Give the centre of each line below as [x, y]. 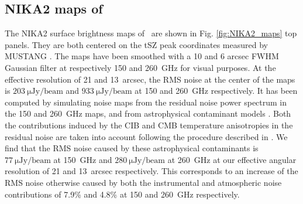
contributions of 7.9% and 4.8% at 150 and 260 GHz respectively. [122, 194]
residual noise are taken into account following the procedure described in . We [146, 136]
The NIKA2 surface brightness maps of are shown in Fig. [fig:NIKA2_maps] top [151, 33]
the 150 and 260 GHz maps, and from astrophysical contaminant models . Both [148, 113]
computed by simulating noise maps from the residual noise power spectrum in [146, 102]
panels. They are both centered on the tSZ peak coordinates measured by [136, 44]
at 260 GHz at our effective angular [232, 159]
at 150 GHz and [83, 159]
